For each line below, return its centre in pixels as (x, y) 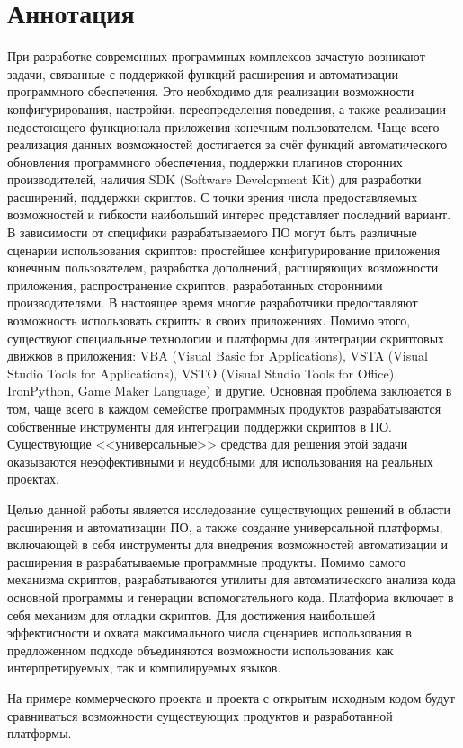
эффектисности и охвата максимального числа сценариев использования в (209, 632)
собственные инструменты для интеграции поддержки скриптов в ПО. (200, 426)
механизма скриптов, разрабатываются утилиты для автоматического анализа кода (231, 579)
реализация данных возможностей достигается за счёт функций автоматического (227, 144)
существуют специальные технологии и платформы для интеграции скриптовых (226, 338)
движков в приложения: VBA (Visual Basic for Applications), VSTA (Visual (218, 356)
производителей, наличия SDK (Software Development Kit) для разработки (214, 179)
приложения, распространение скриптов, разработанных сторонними (195, 285)
